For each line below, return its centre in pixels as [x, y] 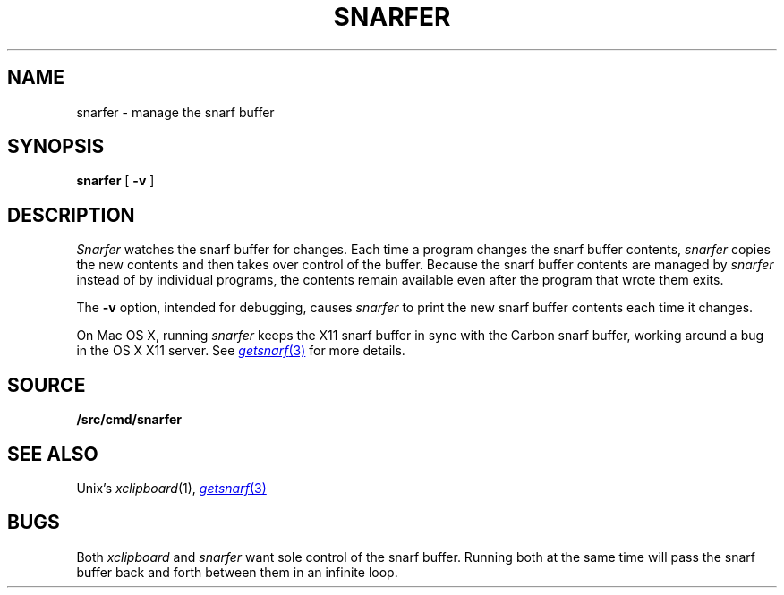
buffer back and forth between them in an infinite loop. [237, 572]
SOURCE [47, 385]
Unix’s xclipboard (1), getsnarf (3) [171, 488]
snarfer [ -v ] [115, 181]
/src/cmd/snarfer [129, 420]
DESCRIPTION [71, 215]
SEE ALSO [53, 454]
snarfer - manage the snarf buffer [175, 112]
